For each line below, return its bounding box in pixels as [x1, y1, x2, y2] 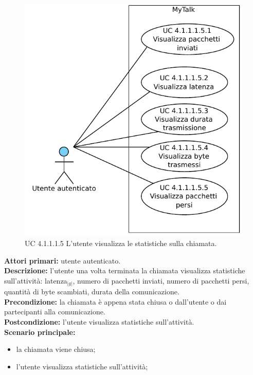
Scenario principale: [4, 326, 76, 337]
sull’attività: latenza [4, 275, 67, 286]
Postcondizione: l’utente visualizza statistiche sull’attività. [4, 316, 194, 327]
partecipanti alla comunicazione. [4, 306, 105, 317]
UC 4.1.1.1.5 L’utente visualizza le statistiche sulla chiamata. [25, 237, 217, 248]
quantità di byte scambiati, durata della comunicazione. [4, 286, 179, 297]
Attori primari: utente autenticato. [4, 255, 121, 266]
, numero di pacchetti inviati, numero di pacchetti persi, [73, 275, 249, 286]
